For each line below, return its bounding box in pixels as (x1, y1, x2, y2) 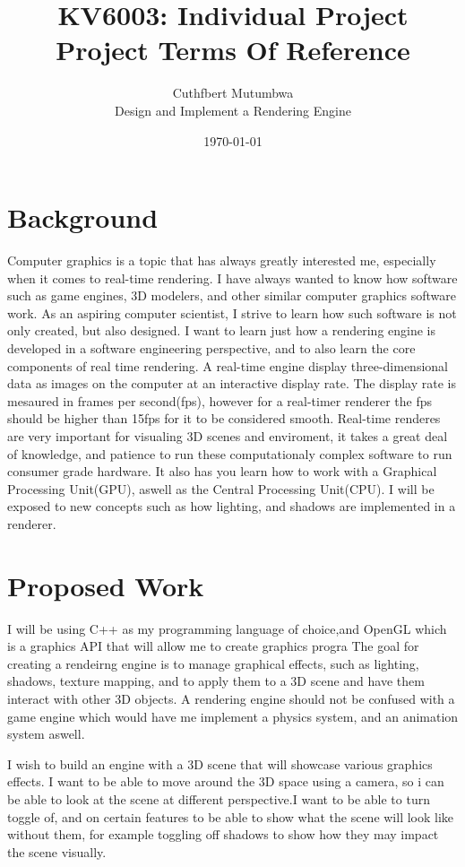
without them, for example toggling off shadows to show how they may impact (7, 825, 439, 844)
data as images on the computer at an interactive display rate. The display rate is (7, 374, 457, 393)
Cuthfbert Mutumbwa (172, 83, 294, 102)
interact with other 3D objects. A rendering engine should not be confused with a (7, 689, 455, 708)
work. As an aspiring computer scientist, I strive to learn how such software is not (7, 303, 457, 322)
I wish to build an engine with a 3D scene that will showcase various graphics (7, 754, 433, 773)
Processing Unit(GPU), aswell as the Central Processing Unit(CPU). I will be (7, 479, 435, 498)
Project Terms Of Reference (56, 31, 410, 68)
